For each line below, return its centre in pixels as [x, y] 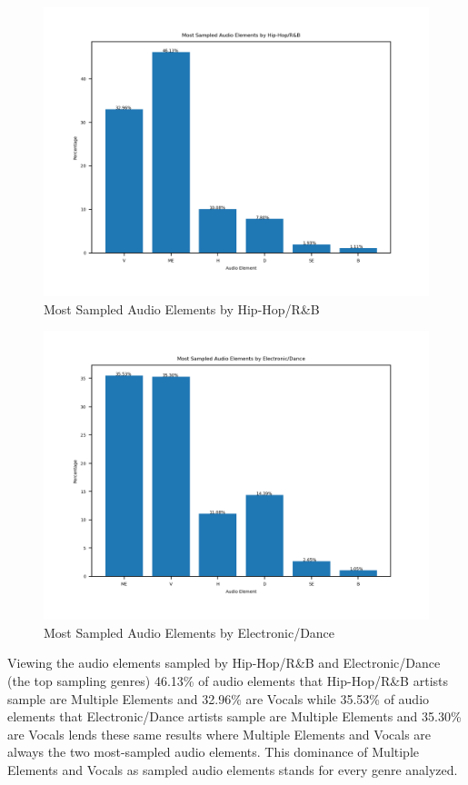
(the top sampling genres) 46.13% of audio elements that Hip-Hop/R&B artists [228, 680]
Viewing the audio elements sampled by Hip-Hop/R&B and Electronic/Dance [224, 663]
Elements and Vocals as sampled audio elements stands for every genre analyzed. [233, 769]
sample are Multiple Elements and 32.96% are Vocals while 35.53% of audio [219, 698]
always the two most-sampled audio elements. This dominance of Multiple [214, 752]
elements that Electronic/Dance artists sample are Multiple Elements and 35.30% [234, 716]
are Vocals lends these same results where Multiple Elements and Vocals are [219, 734]
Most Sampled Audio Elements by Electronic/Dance [189, 632]
